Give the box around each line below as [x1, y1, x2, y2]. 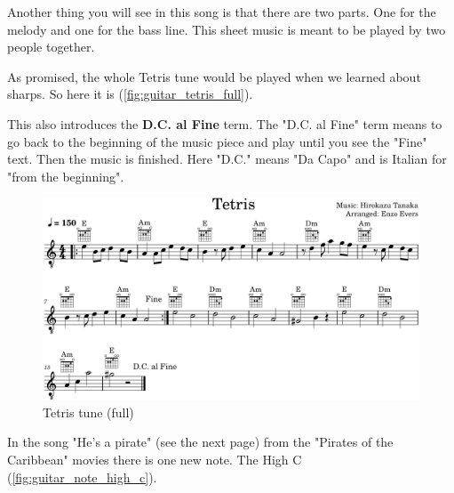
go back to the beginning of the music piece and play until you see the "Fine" [7, 132, 427, 150]
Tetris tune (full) [43, 402, 134, 421]
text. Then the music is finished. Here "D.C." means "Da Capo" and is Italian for [7, 150, 447, 168]
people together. [7, 37, 95, 56]
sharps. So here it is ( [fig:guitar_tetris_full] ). [7, 85, 253, 103]
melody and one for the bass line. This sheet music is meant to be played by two [7, 20, 446, 38]
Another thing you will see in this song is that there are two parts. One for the [7, 3, 436, 20]
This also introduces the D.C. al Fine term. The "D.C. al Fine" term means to [7, 114, 442, 133]
